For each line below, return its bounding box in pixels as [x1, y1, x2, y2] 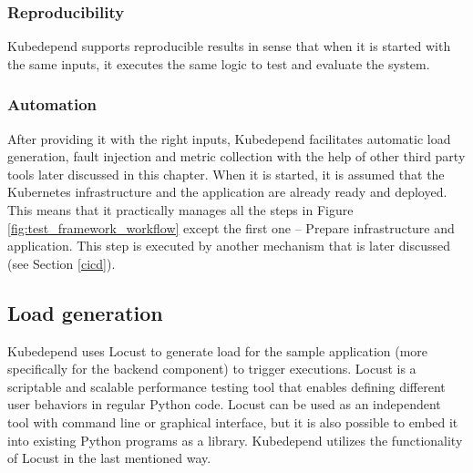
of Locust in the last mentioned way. [7, 448, 211, 468]
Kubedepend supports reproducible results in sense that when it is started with [7, 36, 451, 56]
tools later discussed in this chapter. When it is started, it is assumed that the [7, 164, 445, 183]
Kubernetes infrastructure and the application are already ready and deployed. [7, 182, 447, 201]
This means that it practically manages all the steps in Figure [7, 201, 354, 219]
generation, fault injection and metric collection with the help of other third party [7, 147, 466, 166]
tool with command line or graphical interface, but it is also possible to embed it [7, 412, 458, 431]
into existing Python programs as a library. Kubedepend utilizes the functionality [7, 430, 463, 449]
